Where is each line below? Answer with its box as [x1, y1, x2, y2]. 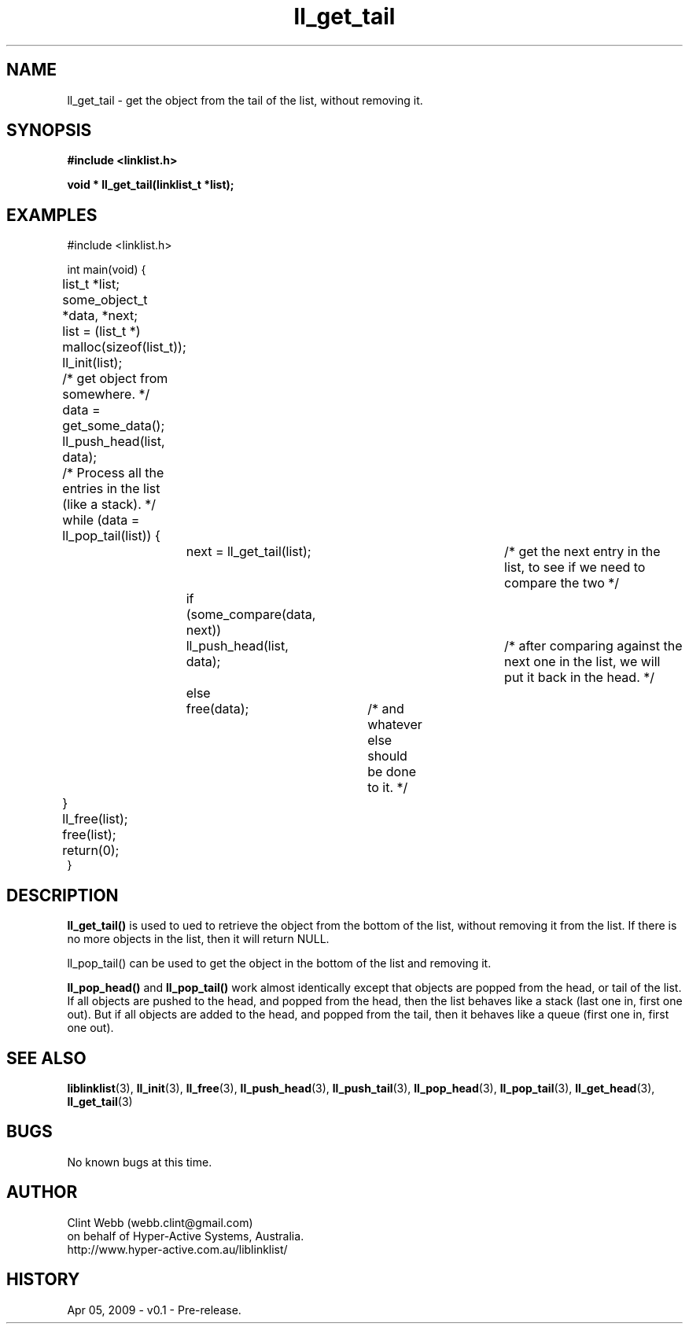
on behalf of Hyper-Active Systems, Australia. [67, 1229, 304, 1243]
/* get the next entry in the [504, 543, 661, 560]
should [367, 748, 407, 764]
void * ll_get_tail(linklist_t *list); [67, 178, 234, 192]
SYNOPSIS [6, 120, 92, 141]
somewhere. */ [62, 386, 150, 403]
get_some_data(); [62, 418, 165, 434]
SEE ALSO [6, 1048, 87, 1068]
